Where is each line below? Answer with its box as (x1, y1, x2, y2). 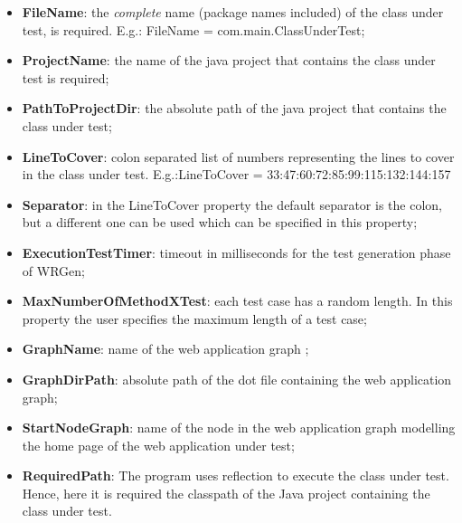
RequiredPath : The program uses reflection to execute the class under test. (22, 466, 449, 485)
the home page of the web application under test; (22, 435, 295, 454)
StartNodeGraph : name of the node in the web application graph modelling (22, 418, 456, 437)
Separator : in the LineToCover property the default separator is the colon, (22, 195, 442, 214)
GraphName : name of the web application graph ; (22, 339, 309, 358)
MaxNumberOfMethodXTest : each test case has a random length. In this (22, 291, 453, 310)
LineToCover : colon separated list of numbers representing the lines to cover (22, 147, 455, 166)
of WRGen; (22, 261, 85, 280)
